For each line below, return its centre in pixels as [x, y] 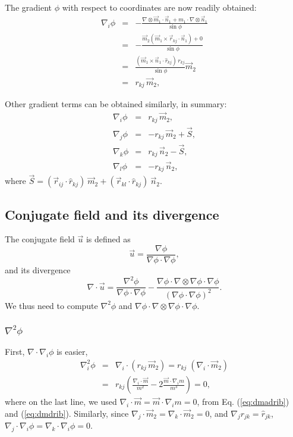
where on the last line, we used [61, 402]
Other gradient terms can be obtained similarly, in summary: [116, 104]
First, [15, 352]
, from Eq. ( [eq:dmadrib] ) [243, 402]
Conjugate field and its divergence [112, 214]
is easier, [72, 352]
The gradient [28, 7]
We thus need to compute [51, 305]
